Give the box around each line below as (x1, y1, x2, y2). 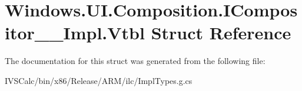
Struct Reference (151, 21, 291, 45)
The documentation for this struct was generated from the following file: (5, 55, 266, 67)
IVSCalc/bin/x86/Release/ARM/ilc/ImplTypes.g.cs (5, 74, 193, 86)
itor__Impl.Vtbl (5, 21, 145, 45)
